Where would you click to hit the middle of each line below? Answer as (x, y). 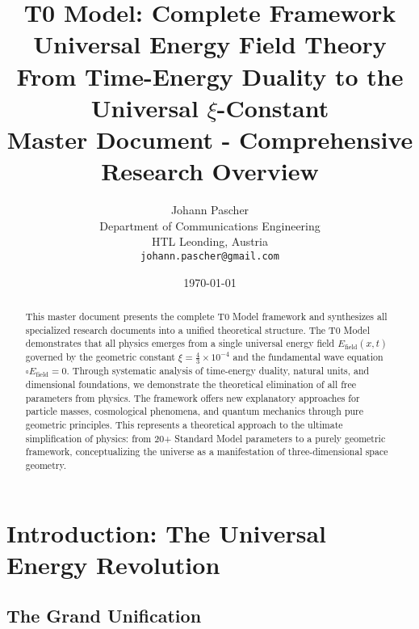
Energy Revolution (113, 564)
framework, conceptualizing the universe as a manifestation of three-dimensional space (207, 452)
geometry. (46, 464)
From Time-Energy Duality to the (210, 76)
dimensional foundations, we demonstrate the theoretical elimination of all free (191, 384)
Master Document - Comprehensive (210, 139)
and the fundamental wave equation (308, 357)
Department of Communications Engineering (210, 225)
